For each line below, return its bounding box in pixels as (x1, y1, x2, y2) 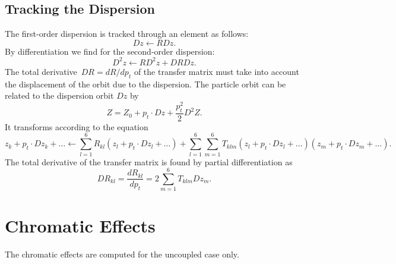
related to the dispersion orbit (5, 89, 114, 102)
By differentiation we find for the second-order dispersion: (5, 45, 215, 57)
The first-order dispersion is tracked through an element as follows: (5, 27, 249, 40)
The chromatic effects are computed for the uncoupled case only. (5, 248, 239, 260)
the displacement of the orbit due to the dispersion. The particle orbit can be (5, 77, 286, 90)
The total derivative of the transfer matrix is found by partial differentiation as (5, 155, 293, 168)
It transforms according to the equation (5, 120, 148, 133)
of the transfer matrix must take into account (134, 65, 299, 77)
